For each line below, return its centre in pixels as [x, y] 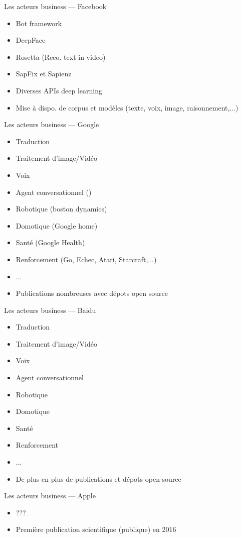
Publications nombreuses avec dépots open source [92, 293]
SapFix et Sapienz [44, 74]
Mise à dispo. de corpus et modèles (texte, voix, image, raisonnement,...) [127, 107]
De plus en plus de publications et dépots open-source [98, 478]
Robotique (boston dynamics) [61, 209]
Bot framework [39, 23]
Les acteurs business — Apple [50, 496]
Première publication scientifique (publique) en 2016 [96, 529]
